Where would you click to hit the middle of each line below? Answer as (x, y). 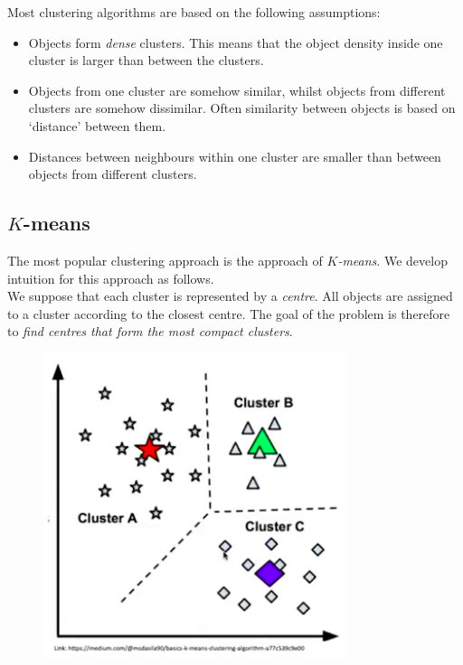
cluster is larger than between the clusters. (146, 60)
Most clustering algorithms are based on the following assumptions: (194, 12)
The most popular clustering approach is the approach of (165, 260)
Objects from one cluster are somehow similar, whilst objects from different (237, 90)
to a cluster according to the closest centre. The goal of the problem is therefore (229, 313)
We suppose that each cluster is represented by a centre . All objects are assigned (230, 296)
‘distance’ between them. (97, 125)
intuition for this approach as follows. (111, 278)
